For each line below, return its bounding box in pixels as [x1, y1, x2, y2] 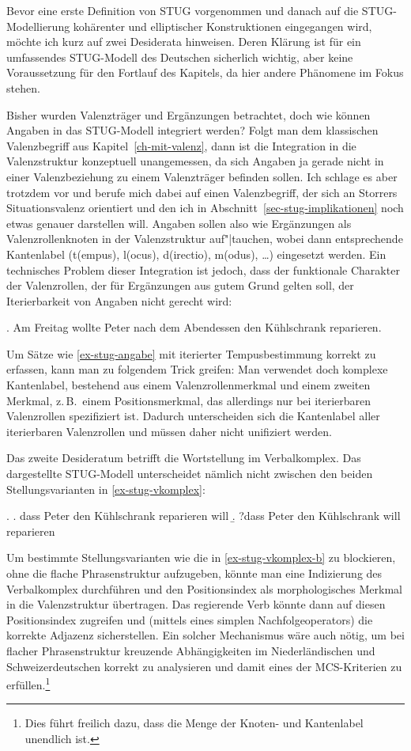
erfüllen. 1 [6, 674, 51, 692]
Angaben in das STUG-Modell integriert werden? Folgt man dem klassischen [6, 122, 379, 138]
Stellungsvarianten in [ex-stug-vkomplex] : [6, 480, 205, 497]
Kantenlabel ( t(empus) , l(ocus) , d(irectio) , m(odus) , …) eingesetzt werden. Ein [6, 245, 386, 262]
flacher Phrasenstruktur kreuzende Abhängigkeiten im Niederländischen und [6, 642, 375, 658]
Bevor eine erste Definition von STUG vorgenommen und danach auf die [6, 2, 359, 18]
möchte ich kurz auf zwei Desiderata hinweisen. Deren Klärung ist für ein [6, 33, 361, 50]
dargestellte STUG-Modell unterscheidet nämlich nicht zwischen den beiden [6, 465, 373, 482]
